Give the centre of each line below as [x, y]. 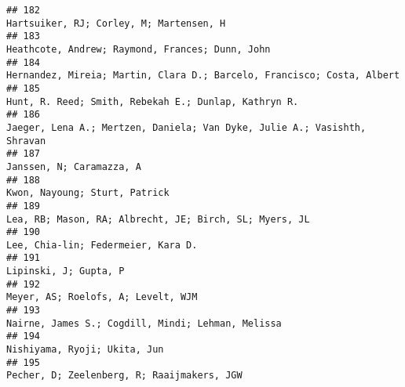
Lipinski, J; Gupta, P [66, 271]
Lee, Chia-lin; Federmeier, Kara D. [102, 245]
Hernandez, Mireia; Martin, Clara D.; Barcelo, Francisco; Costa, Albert [203, 76]
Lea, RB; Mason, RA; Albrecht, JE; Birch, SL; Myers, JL [158, 219]
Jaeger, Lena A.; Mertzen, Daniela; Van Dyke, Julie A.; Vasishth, [186, 127]
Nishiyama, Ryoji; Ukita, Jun [85, 350]
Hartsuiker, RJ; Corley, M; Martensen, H [116, 23]
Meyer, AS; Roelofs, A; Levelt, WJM [102, 297]
